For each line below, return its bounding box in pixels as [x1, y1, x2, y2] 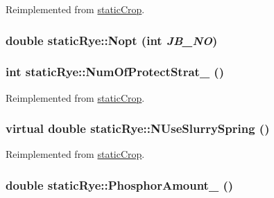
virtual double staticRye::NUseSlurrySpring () [6, 120, 270, 137]
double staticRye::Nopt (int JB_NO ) [6, 31, 218, 48]
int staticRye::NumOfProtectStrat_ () [6, 63, 224, 80]
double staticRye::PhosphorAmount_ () [6, 176, 234, 193]
